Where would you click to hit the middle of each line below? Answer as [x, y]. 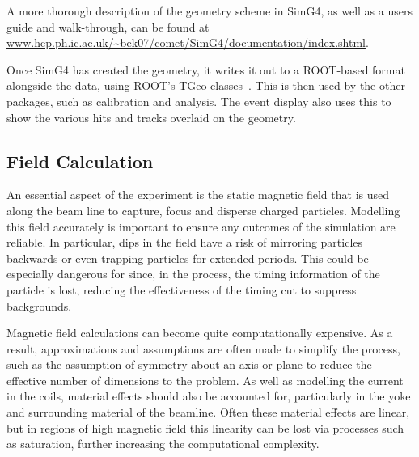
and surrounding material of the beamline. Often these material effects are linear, [208, 412]
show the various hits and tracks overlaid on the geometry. [151, 117]
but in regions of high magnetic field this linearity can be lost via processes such [205, 427]
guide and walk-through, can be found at [108, 26]
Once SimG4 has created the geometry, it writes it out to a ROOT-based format [206, 69]
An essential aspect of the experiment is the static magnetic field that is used [198, 195]
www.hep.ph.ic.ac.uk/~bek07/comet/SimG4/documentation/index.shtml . [188, 42]
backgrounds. [39, 305]
